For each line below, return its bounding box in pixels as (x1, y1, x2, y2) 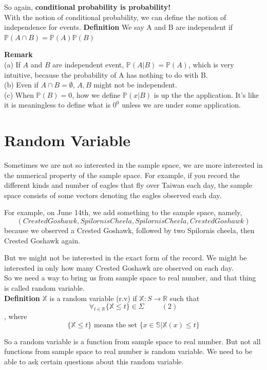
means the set (93, 321, 138, 329)
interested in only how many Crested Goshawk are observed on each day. (4, 262, 234, 273)
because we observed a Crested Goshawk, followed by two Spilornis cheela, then (4, 225, 255, 236)
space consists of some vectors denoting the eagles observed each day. (4, 189, 222, 200)
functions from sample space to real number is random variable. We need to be (4, 346, 253, 357)
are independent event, (52, 59, 124, 69)
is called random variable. (4, 283, 85, 293)
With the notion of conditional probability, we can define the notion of (4, 11, 226, 22)
